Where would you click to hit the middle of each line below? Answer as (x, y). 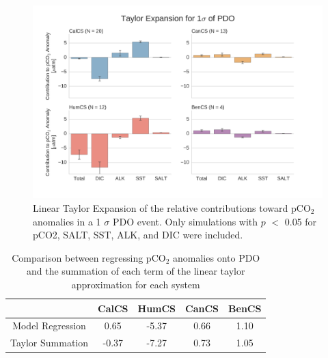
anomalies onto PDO (217, 257)
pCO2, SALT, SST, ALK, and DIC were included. (138, 235)
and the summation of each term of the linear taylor (136, 271)
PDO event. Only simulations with (185, 221)
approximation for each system (136, 284)
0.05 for (301, 221)
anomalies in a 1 (67, 221)
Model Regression (49, 326)
